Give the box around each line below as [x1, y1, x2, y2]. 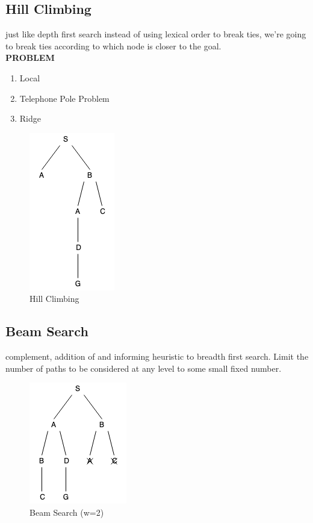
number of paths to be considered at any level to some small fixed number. [5, 362, 282, 374]
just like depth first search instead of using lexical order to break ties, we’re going [5, 28, 306, 40]
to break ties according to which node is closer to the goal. [5, 39, 222, 52]
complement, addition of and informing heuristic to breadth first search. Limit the [5, 350, 309, 363]
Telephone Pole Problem [19, 92, 110, 104]
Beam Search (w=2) [29, 506, 104, 518]
